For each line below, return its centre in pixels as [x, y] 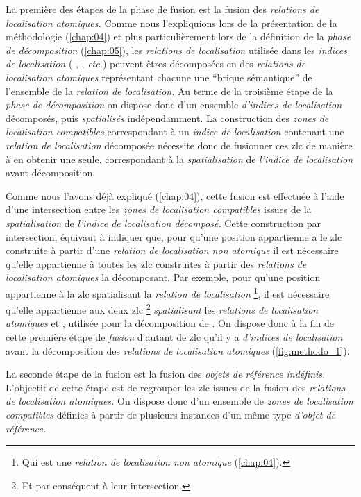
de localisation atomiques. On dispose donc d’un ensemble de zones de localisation [179, 401]
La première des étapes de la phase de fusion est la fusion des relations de [162, 9]
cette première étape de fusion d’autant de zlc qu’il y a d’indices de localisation [174, 336]
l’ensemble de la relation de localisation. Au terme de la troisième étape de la [169, 91]
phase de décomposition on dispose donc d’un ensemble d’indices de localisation [174, 104]
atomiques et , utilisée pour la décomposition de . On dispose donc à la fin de [170, 323]
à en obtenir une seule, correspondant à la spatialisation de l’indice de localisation [179, 159]
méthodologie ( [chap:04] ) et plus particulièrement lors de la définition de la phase [178, 36]
